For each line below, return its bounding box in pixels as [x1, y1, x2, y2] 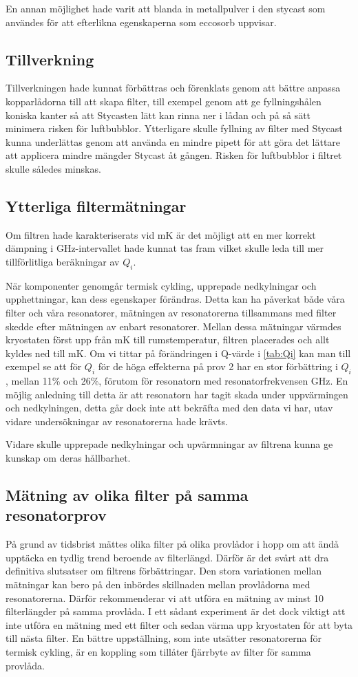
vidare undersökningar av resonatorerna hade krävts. [6, 413, 228, 428]
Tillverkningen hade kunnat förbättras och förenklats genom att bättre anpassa [6, 80, 341, 95]
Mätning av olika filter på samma [6, 484, 249, 506]
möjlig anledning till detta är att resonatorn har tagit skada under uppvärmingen [6, 387, 348, 401]
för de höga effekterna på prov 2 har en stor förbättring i [98, 359, 338, 374]
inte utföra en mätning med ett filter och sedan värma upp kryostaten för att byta [6, 617, 352, 632]
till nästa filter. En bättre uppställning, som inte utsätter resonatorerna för [6, 631, 322, 645]
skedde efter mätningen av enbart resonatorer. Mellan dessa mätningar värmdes [6, 319, 341, 333]
